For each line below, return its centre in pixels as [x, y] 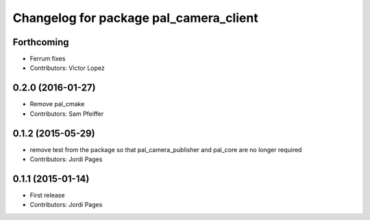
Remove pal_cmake [57, 104]
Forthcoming [41, 42]
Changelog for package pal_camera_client [135, 18]
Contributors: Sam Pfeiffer [67, 114]
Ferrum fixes [48, 59]
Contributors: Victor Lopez [67, 68]
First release [47, 195]
